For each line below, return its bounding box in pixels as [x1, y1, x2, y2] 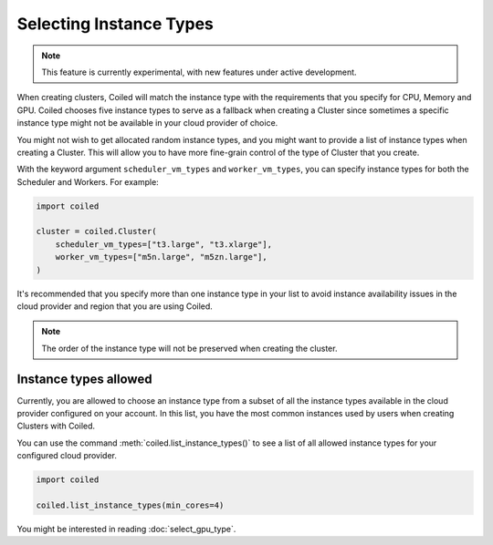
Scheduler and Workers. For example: [16, 176, 159, 187]
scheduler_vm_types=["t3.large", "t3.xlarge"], [55, 239, 273, 250]
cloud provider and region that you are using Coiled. [16, 301, 214, 312]
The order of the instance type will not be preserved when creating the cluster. [41, 343, 338, 354]
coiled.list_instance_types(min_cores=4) [36, 500, 225, 510]
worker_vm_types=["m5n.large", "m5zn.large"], [55, 252, 268, 262]
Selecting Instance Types [16, 14, 214, 34]
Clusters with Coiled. [16, 420, 96, 432]
